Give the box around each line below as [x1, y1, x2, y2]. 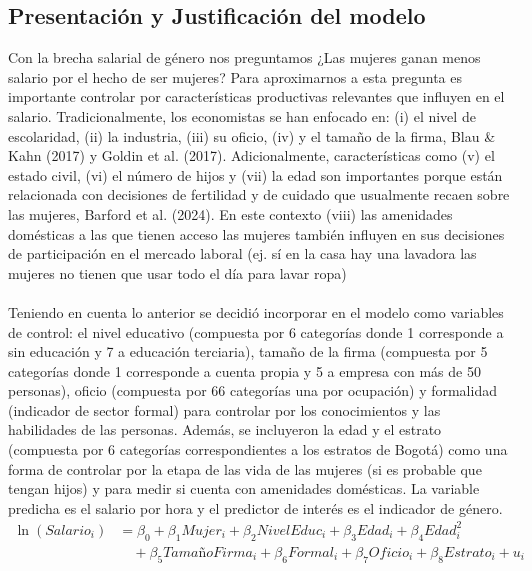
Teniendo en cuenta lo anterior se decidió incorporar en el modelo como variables [8, 301, 504, 322]
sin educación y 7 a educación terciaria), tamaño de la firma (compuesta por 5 [8, 341, 488, 362]
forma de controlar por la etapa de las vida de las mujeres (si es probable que [8, 458, 482, 479]
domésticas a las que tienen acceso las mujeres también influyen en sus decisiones [8, 223, 505, 244]
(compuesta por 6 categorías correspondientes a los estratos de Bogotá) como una [8, 439, 508, 460]
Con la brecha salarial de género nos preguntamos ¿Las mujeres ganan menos [8, 47, 481, 68]
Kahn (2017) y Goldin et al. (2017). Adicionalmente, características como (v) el [8, 145, 495, 166]
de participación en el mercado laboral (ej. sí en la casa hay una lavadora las [8, 243, 477, 264]
